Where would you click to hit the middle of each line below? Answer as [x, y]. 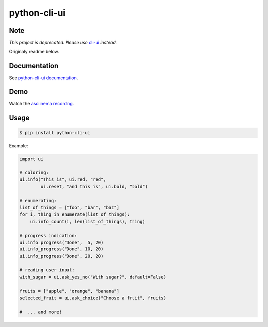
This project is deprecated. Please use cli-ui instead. [63, 43]
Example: [19, 146]
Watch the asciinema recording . [42, 104]
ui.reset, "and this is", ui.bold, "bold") [94, 187]
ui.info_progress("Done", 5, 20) [62, 242]
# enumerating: [38, 201]
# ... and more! [41, 312]
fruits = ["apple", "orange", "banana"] [69, 291]
